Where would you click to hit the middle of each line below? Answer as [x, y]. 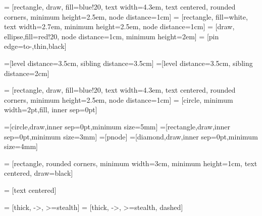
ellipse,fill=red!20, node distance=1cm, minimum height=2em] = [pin [112, 36]
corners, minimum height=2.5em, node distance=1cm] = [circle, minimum [119, 99]
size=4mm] [21, 146]
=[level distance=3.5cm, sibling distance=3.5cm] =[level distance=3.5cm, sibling [128, 63]
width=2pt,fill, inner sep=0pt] [51, 110]
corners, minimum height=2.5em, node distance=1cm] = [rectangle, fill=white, [126, 16]
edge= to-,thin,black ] [35, 46]
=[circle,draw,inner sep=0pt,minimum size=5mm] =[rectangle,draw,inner [117, 126]
